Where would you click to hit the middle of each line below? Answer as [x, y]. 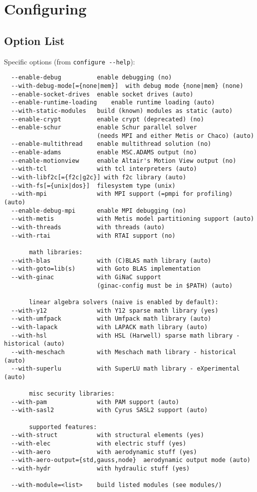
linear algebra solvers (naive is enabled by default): [124, 302]
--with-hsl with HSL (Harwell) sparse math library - [126, 335]
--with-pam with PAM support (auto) [95, 402]
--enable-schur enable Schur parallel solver [104, 128]
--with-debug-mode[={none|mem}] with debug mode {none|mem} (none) [127, 86]
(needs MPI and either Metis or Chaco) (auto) [176, 136]
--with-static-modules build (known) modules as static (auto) [122, 111]
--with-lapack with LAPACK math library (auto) [110, 327]
